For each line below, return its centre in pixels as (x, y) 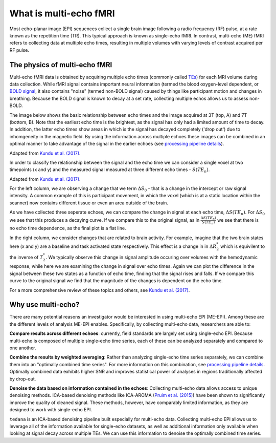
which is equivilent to (243, 246)
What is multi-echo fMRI (62, 13)
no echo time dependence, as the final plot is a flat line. (68, 228)
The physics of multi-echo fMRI (61, 65)
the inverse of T (26, 257)
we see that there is (238, 220)
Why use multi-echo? (44, 305)
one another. (23, 348)
